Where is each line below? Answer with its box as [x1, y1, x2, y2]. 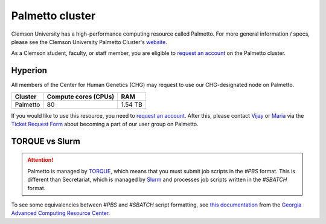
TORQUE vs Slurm [11, 136, 81, 146]
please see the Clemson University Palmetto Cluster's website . [11, 38, 167, 45]
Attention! [27, 156, 54, 164]
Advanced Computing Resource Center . [11, 210, 110, 217]
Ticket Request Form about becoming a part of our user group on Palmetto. [11, 121, 199, 128]
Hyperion [11, 65, 48, 75]
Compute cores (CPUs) [46, 92, 115, 101]
